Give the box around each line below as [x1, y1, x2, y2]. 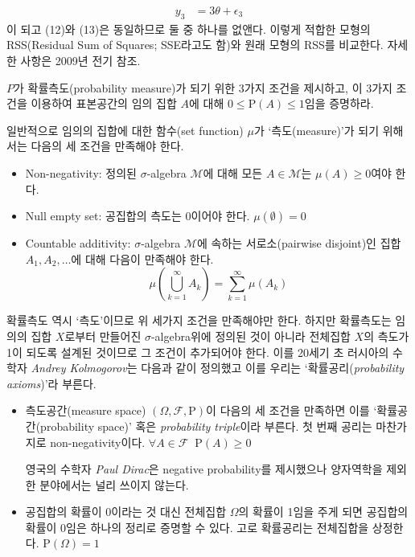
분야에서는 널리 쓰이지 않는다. [39, 476, 189, 493]
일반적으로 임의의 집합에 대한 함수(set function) [6, 121, 244, 138]
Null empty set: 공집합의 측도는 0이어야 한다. [25, 207, 250, 224]
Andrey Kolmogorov [31, 359, 127, 376]
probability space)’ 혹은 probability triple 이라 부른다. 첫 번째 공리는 [40, 417, 372, 434]
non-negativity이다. [50, 433, 146, 450]
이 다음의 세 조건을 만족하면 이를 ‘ [206, 402, 377, 419]
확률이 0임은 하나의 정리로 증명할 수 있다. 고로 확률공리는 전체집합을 [25, 518, 369, 535]
